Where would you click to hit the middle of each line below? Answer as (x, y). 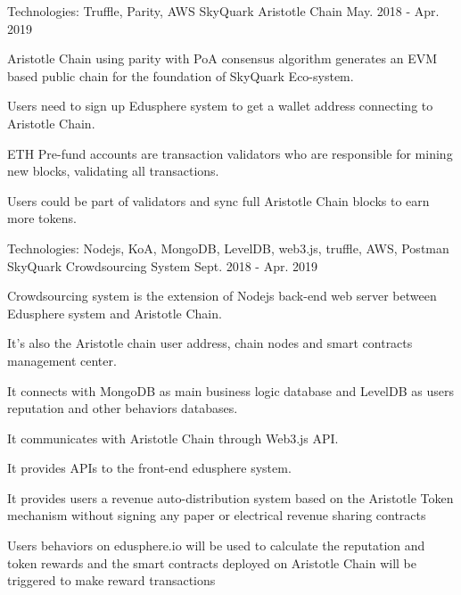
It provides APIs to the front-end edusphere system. (149, 468)
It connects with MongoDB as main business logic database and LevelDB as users (230, 390)
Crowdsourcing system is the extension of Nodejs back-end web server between (222, 296)
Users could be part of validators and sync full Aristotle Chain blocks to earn (218, 200)
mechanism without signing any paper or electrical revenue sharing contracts (217, 515)
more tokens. (42, 218)
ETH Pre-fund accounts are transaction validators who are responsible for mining (230, 153)
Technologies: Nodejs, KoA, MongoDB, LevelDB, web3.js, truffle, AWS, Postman (228, 248)
